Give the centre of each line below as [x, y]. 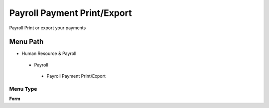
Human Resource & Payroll [49, 54]
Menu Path [26, 42]
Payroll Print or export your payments [48, 28]
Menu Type [23, 89]
